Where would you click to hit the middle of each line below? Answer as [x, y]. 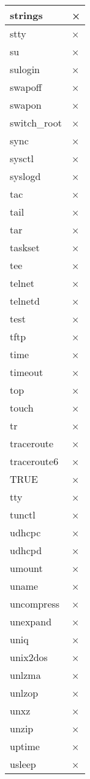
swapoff [26, 87]
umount [26, 568]
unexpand [31, 621]
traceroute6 [34, 461]
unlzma [25, 675]
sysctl [22, 158]
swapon [26, 105]
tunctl [23, 515]
